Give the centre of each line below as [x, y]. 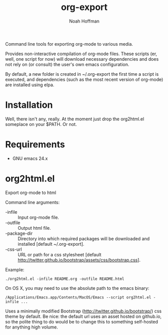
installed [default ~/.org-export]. [51, 244]
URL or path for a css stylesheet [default [60, 254]
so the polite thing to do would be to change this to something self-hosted [82, 321]
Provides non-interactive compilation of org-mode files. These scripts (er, [81, 54]
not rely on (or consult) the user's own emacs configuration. [67, 64]
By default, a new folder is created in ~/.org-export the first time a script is [82, 74]
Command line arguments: [33, 202]
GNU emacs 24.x [30, 158]
